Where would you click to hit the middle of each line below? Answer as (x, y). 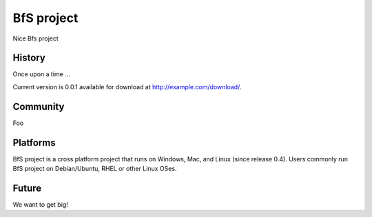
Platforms (34, 142)
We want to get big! (40, 204)
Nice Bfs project (35, 38)
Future (27, 188)
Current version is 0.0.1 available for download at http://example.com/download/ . (127, 87)
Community (39, 106)
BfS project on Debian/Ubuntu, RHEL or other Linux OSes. (95, 169)
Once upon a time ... (41, 74)
